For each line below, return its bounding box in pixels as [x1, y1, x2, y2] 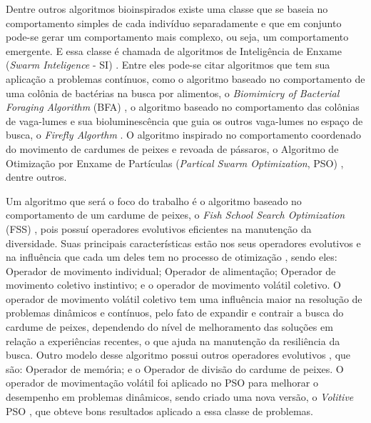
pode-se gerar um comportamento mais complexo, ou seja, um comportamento [6, 29, 349, 44]
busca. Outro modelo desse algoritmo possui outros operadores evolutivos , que [6, 347, 351, 362]
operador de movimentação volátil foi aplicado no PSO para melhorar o [6, 375, 318, 390]
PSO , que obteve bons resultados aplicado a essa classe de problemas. [6, 403, 313, 418]
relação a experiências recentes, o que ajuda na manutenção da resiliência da [6, 333, 340, 348]
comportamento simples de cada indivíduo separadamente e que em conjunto [6, 15, 342, 30]
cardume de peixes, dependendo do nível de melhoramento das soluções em [6, 319, 333, 334]
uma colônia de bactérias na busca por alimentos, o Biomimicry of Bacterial [6, 85, 340, 100]
